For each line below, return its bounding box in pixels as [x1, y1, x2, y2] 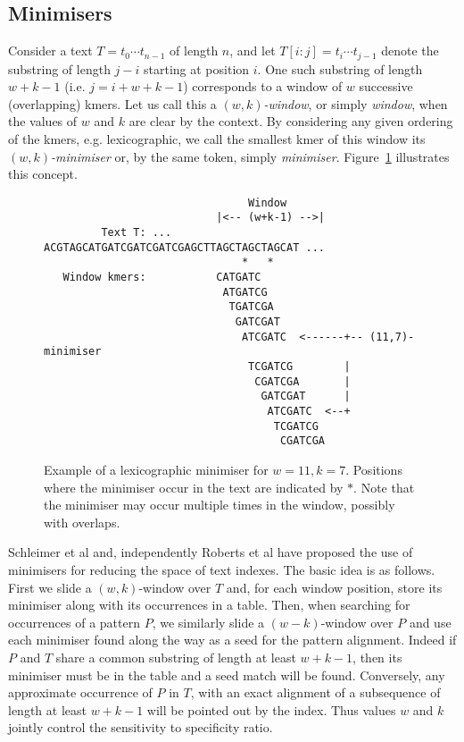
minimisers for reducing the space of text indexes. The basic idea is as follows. [8, 560, 435, 578]
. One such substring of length [257, 59, 423, 78]
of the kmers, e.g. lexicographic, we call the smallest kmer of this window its [8, 130, 426, 148]
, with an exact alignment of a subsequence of [190, 683, 441, 702]
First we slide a [8, 578, 92, 596]
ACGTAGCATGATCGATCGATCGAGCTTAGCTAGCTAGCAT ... [44, 240, 325, 254]
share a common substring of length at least [55, 647, 296, 666]
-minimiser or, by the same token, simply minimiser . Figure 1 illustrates [51, 147, 450, 165]
